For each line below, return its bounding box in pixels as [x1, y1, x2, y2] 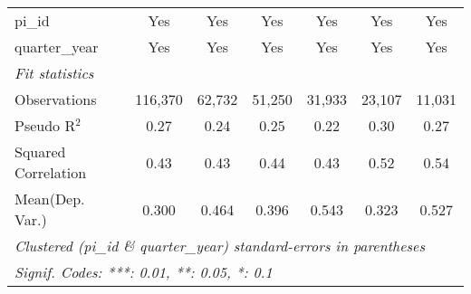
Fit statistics [14, 62, 94, 83]
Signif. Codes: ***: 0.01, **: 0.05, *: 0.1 [14, 261, 273, 282]
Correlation [14, 162, 87, 183]
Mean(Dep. [14, 188, 85, 209]
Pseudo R [14, 115, 76, 136]
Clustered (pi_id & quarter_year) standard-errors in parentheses [14, 235, 426, 256]
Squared [14, 141, 66, 162]
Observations [14, 89, 97, 109]
